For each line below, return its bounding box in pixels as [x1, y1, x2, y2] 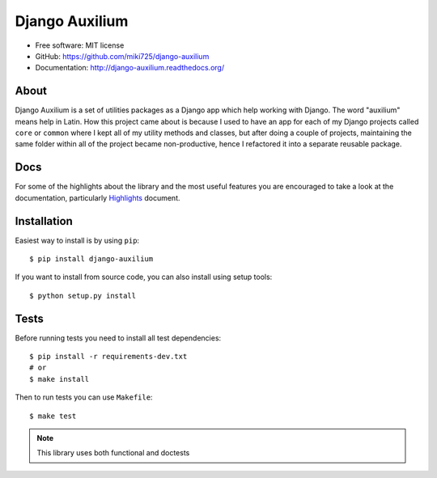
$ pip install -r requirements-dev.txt [29, 352, 188, 362]
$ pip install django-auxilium [29, 255, 154, 263]
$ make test [29, 411, 77, 421]
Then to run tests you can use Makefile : [15, 392, 153, 402]
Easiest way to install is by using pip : [15, 235, 140, 245]
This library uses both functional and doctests [36, 448, 190, 458]
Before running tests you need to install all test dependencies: [15, 332, 222, 343]
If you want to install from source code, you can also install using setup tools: [15, 272, 273, 282]
